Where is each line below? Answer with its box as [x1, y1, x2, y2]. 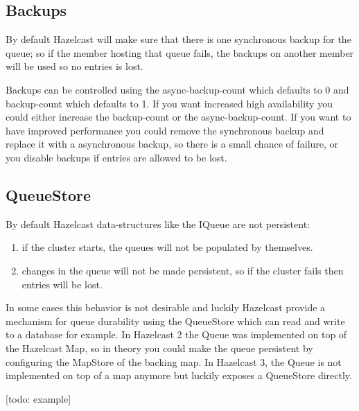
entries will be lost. [21, 277, 103, 291]
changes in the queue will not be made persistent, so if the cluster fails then [21, 263, 344, 277]
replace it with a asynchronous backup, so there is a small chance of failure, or [6, 137, 339, 151]
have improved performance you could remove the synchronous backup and [6, 123, 324, 137]
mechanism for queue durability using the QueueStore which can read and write [6, 313, 345, 328]
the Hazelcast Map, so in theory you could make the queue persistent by [6, 340, 313, 355]
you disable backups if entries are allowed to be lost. [6, 150, 227, 164]
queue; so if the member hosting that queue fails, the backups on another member [6, 45, 354, 60]
